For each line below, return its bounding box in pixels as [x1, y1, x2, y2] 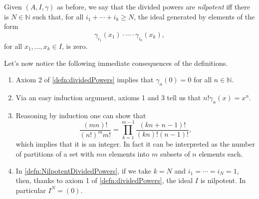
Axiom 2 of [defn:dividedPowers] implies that [15, 74, 154, 85]
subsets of [160, 149, 190, 159]
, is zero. [61, 40, 88, 51]
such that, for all [32, 11, 84, 21]
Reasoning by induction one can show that [15, 110, 146, 120]
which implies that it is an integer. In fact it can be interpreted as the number [15, 139, 255, 149]
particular [15, 185, 46, 195]
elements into [109, 149, 150, 159]
